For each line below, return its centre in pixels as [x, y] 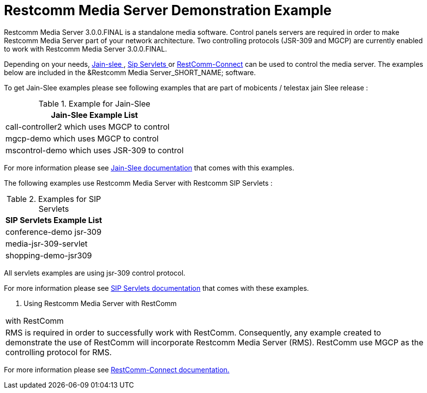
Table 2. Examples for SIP [54, 199]
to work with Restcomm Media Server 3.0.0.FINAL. [85, 49]
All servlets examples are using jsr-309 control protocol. [95, 273]
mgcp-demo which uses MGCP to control [82, 138]
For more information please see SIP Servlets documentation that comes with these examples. [157, 288]
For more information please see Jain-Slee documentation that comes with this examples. [149, 168]
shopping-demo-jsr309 [49, 255]
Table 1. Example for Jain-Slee [94, 103]
